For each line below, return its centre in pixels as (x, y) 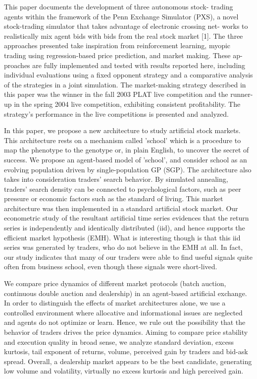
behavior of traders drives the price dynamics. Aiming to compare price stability (126, 332)
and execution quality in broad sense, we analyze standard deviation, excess (119, 341)
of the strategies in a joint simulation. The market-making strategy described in (125, 84)
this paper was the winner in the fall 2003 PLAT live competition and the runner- (128, 94)
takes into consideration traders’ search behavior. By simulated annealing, (116, 179)
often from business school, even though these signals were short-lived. (111, 266)
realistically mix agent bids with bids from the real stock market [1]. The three (124, 36)
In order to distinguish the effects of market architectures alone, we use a (115, 303)
